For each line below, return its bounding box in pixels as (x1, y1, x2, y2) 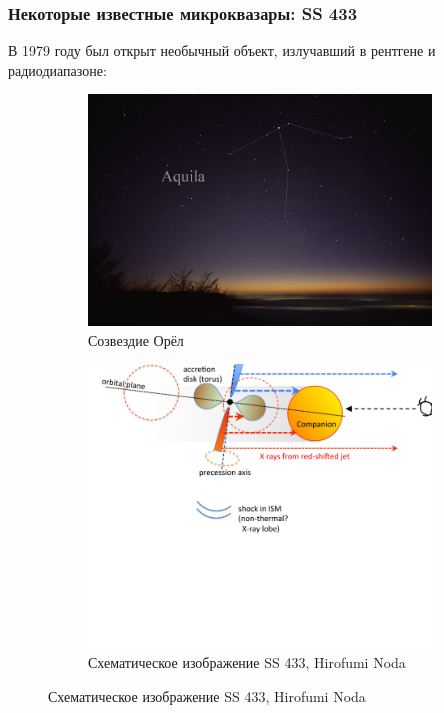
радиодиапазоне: (8, 59, 107, 80)
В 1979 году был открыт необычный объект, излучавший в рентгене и (8, 40, 436, 61)
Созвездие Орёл (88, 329, 184, 350)
